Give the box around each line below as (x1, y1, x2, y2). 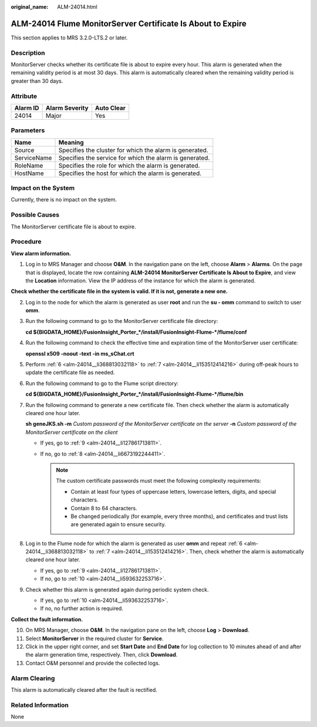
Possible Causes (11, 211, 60, 219)
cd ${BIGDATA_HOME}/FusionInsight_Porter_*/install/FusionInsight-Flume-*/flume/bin (25, 391, 244, 398)
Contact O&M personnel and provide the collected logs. (25, 659, 160, 667)
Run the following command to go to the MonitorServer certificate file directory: (25, 318, 218, 325)
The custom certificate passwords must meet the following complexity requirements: (56, 477, 261, 484)
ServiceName (14, 153, 52, 161)
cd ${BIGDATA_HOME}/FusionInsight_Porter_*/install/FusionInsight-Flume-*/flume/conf (25, 328, 247, 335)
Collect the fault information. (11, 615, 83, 622)
